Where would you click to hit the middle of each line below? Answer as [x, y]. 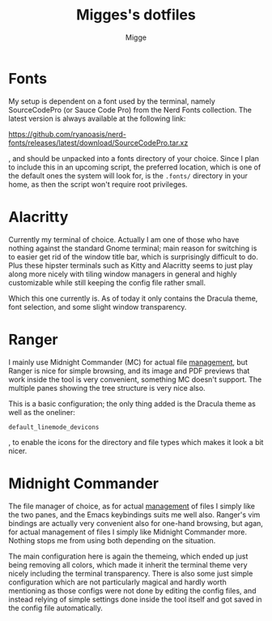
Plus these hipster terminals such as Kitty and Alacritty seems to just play [131, 265]
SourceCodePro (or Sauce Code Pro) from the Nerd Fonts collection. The [130, 109]
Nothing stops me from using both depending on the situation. [112, 540]
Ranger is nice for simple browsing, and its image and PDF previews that [129, 370]
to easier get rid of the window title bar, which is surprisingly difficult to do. [134, 256]
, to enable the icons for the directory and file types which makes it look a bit [136, 442]
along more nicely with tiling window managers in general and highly [123, 274]
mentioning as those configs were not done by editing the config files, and [132, 590]
